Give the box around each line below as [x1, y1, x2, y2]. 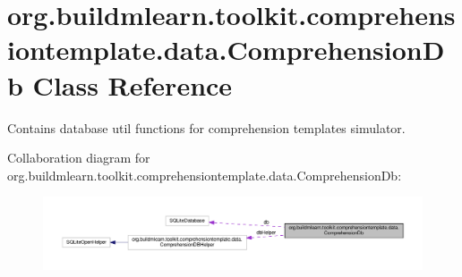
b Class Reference [7, 66, 233, 103]
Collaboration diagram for [7, 148, 150, 167]
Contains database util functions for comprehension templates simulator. [7, 118, 406, 137]
